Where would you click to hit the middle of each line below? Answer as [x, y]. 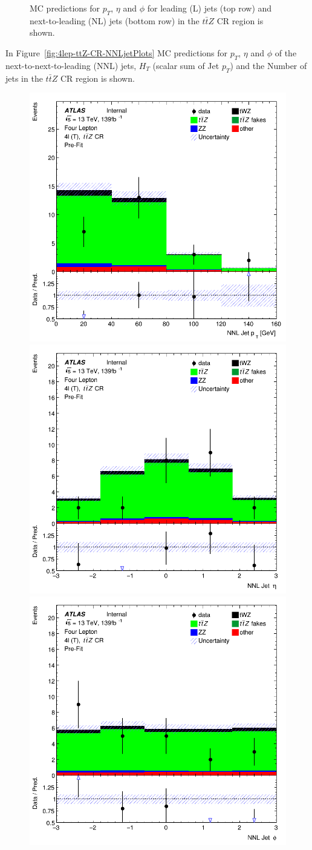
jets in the [24, 78]
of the [286, 52]
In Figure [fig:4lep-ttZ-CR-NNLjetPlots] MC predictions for [117, 52]
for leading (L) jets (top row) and [210, 8]
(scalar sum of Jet [186, 65]
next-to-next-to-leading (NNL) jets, [71, 65]
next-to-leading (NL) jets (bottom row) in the [115, 20]
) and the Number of [268, 65]
